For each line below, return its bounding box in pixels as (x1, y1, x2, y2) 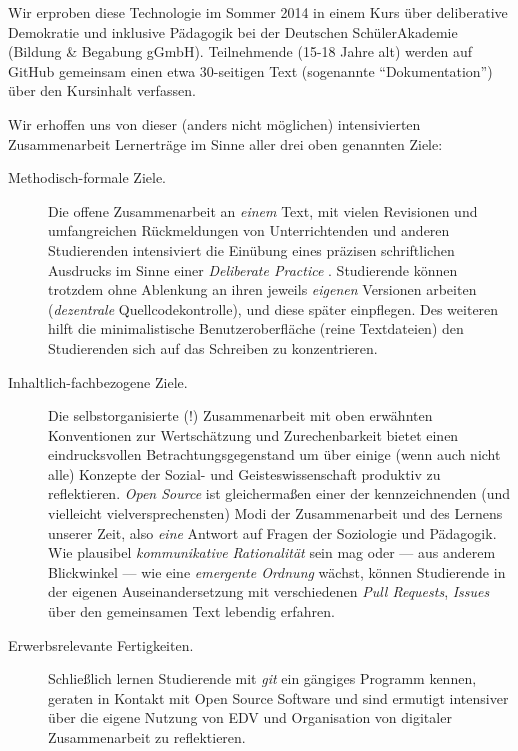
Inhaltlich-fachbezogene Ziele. (8, 371, 188, 392)
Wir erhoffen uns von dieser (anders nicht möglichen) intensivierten (8, 113, 421, 134)
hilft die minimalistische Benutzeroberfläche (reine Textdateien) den (48, 318, 464, 339)
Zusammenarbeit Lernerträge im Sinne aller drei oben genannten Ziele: (8, 133, 443, 154)
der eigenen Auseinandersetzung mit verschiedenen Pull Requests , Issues (48, 581, 490, 602)
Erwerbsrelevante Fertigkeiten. (8, 634, 194, 655)
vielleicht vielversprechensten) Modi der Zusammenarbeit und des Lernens (48, 503, 503, 524)
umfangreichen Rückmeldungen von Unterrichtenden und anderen (48, 220, 450, 241)
